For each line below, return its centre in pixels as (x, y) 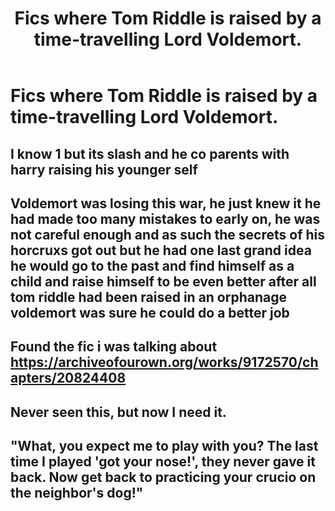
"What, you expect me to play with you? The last (164, 446)
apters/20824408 (68, 378)
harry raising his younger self (104, 169)
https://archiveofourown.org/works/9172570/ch (164, 362)
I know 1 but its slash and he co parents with (150, 153)
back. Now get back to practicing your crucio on (163, 477)
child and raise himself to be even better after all (163, 281)
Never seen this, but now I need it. (118, 412)
